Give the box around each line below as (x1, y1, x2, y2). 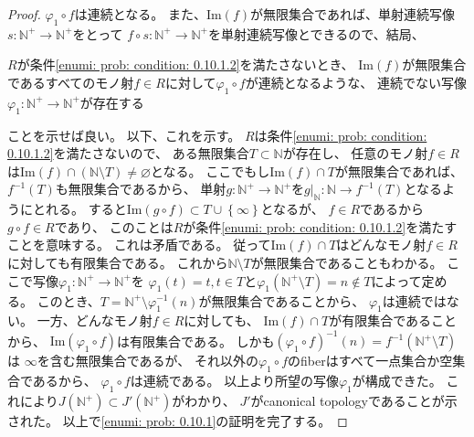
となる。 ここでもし (150, 161, 270, 180)
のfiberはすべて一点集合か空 (288, 351, 453, 370)
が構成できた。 (352, 371, 442, 390)
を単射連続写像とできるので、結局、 (208, 24, 425, 43)
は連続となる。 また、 (74, 5, 206, 23)
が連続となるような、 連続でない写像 (245, 72, 467, 91)
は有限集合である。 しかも (117, 331, 275, 350)
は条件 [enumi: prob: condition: (254, 125, 427, 144)
